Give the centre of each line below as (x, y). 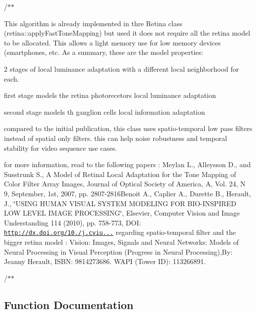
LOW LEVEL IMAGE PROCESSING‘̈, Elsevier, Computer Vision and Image (122, 213)
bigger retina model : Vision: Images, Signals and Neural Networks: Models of (122, 242)
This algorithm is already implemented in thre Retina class (93, 23)
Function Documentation (69, 304)
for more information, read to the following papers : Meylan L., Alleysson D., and (128, 164)
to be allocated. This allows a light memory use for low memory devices (112, 42)
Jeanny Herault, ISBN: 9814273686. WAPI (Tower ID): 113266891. (105, 261)
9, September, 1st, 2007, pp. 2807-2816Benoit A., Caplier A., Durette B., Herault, (128, 193)
